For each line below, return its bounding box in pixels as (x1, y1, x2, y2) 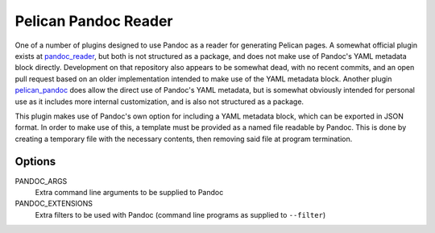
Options (14, 155, 56, 169)
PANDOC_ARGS (14, 176, 68, 185)
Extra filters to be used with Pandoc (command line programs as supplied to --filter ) (35, 210, 326, 219)
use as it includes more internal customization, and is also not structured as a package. (14, 97, 304, 106)
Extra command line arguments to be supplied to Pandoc (35, 187, 224, 197)
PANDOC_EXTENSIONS (14, 198, 93, 209)
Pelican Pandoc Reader (14, 12, 173, 30)
